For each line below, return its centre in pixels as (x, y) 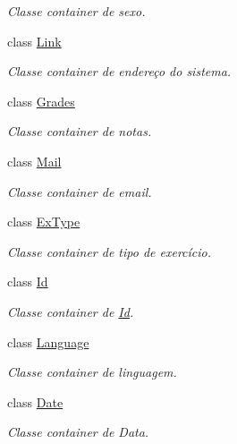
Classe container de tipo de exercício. (110, 251)
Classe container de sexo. (76, 11)
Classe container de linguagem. (92, 372)
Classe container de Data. (78, 432)
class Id (28, 282)
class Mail (34, 161)
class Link (34, 41)
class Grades (41, 101)
